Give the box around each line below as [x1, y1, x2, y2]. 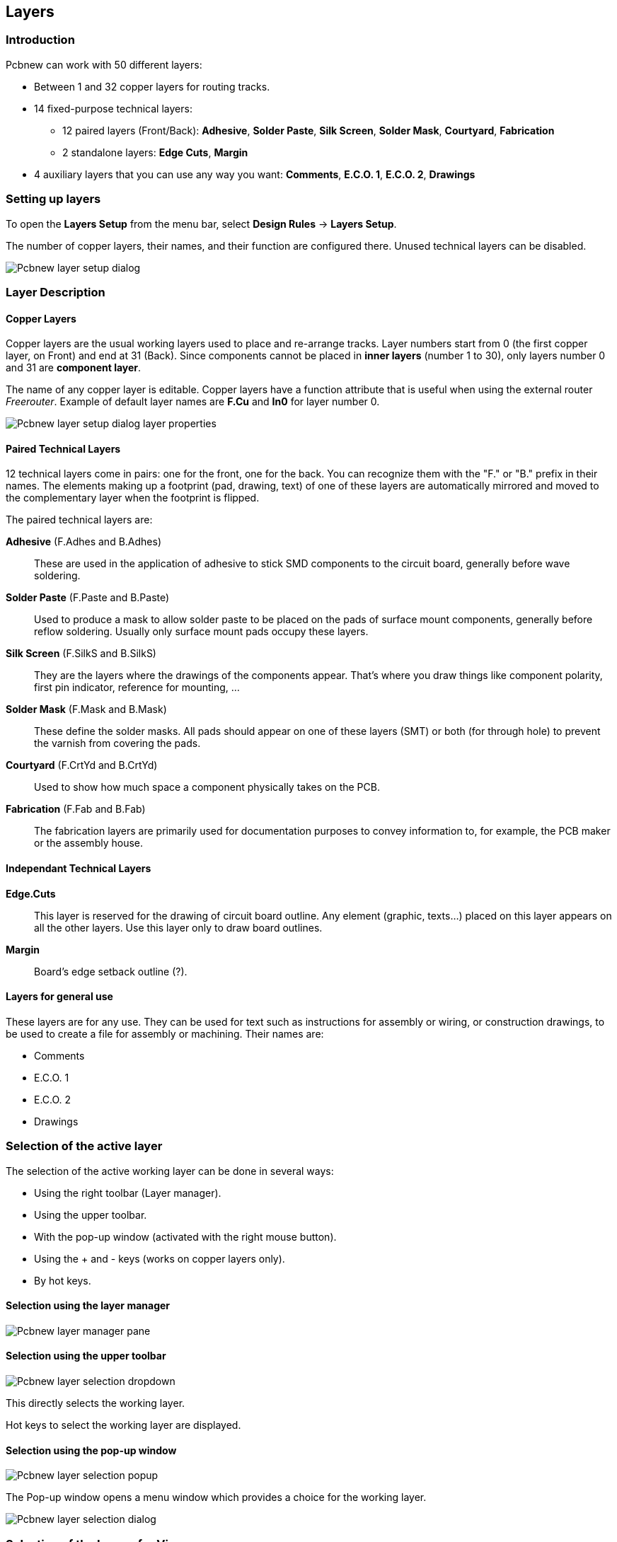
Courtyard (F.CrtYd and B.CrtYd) [6, 759, 158, 772]
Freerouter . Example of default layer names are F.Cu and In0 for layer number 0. [6, 395, 380, 408]
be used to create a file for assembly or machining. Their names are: [6, 1027, 324, 1040]
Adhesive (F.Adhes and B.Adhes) [6, 535, 162, 548]
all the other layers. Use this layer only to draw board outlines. [34, 921, 323, 934]
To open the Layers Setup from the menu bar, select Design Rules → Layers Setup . [6, 217, 397, 230]
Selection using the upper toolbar [6, 1350, 166, 1362]
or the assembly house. [34, 837, 143, 850]
